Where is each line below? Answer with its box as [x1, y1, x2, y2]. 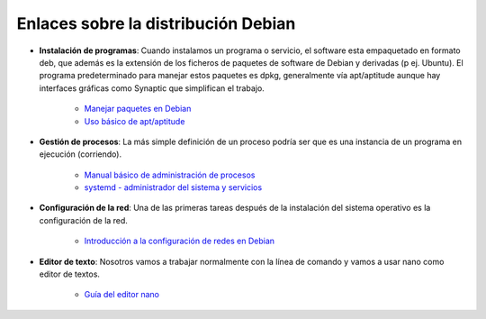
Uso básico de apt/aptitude [84, 115, 185, 126]
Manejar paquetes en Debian [84, 104, 192, 114]
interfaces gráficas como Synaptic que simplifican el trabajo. [39, 82, 265, 94]
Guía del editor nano [84, 289, 159, 300]
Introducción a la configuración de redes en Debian [84, 235, 274, 247]
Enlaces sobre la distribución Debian [16, 14, 296, 33]
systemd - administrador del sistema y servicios [84, 182, 263, 193]
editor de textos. [39, 269, 101, 279]
